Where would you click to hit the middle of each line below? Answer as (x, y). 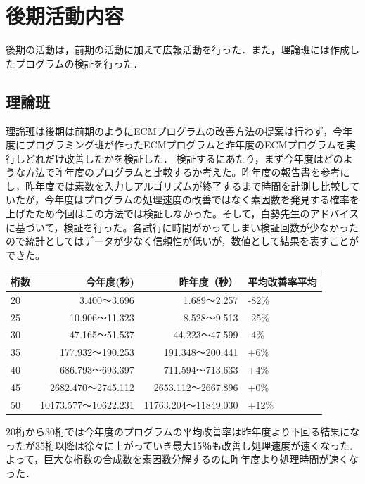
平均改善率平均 (282, 281)
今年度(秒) (110, 281)
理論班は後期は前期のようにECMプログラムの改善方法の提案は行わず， (169, 130)
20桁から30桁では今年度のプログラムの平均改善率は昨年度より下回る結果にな (183, 431)
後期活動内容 (65, 16)
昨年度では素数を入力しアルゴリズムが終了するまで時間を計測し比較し (187, 185)
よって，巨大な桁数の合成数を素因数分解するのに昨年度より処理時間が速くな (182, 459)
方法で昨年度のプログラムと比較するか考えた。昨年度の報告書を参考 (182, 172)
